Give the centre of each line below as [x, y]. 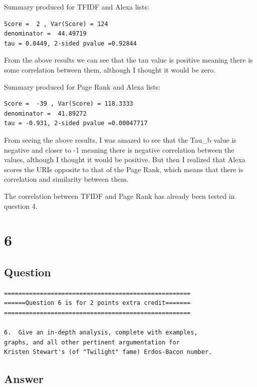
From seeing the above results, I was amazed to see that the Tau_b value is [120, 139]
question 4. [21, 206]
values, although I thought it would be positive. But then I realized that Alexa [125, 159]
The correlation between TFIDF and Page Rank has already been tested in [119, 196]
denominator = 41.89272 [45, 113]
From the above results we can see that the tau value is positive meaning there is [128, 60]
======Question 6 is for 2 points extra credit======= [97, 303]
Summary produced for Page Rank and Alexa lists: [82, 86]
